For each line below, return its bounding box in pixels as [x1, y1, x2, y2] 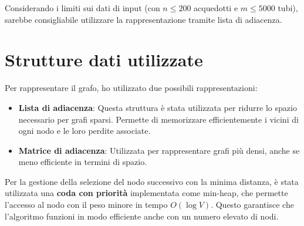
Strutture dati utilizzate [5, 48, 203, 72]
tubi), [278, 2, 298, 14]
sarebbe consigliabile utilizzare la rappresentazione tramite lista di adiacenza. [5, 13, 282, 25]
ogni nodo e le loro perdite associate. [18, 124, 151, 137]
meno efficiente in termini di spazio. [18, 156, 147, 168]
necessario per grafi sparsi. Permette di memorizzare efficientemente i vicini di [18, 113, 299, 125]
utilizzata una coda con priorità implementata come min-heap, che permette [5, 187, 288, 199]
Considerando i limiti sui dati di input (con [5, 2, 160, 14]
